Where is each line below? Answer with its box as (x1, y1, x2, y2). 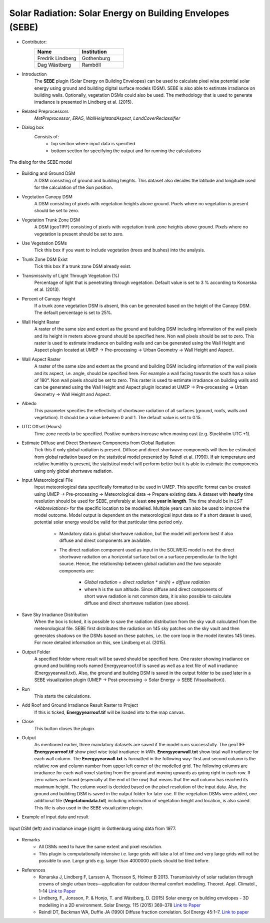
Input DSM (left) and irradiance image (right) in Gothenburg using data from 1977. (9, 825, 176, 831)
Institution (81, 48, 107, 55)
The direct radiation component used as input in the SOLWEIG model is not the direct (59, 546, 234, 553)
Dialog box (21, 124, 44, 130)
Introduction (21, 71, 47, 77)
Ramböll (81, 61, 101, 68)
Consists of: (34, 133, 59, 140)
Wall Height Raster (21, 319, 60, 325)
